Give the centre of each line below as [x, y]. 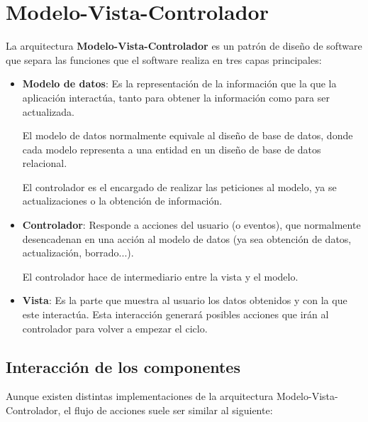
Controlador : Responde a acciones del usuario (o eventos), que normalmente [191, 225]
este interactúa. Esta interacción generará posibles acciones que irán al [175, 314]
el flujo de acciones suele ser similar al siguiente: [168, 410]
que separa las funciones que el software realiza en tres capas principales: [164, 59]
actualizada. [48, 111]
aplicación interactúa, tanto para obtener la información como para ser [176, 97]
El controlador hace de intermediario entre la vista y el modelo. [160, 276]
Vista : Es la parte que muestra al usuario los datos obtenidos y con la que [185, 300]
